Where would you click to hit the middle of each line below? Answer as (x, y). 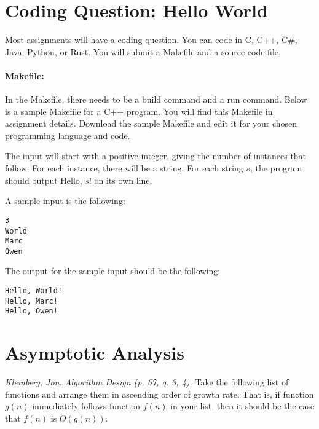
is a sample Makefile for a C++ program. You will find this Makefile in (139, 111)
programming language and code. (68, 135)
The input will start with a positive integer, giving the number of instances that (156, 156)
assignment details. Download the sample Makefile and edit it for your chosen (151, 123)
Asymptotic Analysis (95, 352)
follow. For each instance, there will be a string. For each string (124, 168)
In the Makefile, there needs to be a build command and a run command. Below (156, 99)
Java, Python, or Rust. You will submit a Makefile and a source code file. (143, 51)
